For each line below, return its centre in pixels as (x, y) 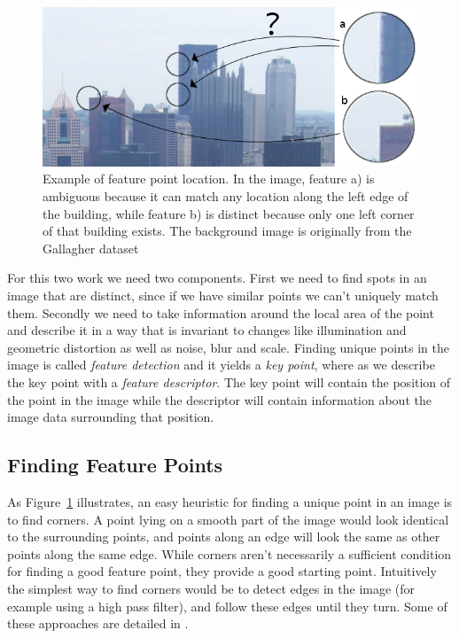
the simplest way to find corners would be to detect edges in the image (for (211, 588)
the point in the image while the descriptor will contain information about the (219, 399)
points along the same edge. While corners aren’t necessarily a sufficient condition (229, 553)
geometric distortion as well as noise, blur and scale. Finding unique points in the (228, 347)
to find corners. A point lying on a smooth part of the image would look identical (228, 519)
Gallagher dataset (91, 248)
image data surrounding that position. (111, 417)
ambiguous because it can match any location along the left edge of (226, 196)
